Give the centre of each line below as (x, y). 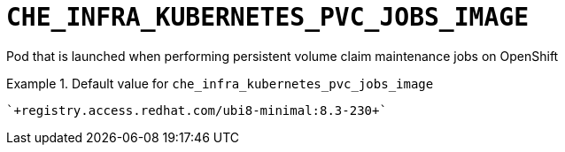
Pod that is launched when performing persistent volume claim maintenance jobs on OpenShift (282, 56)
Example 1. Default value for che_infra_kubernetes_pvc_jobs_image (220, 83)
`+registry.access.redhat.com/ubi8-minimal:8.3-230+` (197, 110)
